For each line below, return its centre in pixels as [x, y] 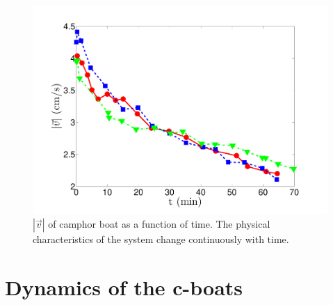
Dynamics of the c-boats [124, 287]
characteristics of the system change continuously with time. [161, 239]
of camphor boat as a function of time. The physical [159, 224]
